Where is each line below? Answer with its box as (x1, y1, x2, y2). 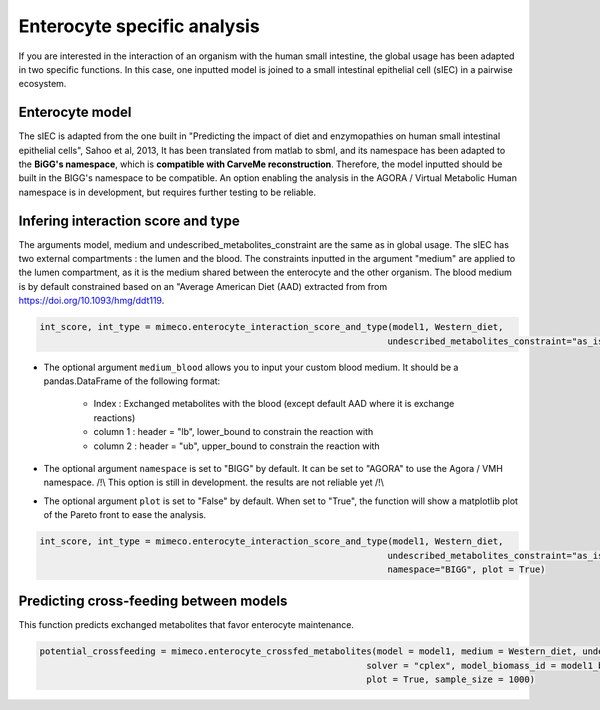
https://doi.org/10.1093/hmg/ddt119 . (18, 295, 165, 307)
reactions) (93, 411, 136, 424)
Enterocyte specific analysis (18, 15, 260, 37)
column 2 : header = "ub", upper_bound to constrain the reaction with (93, 440, 380, 452)
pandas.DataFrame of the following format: (43, 375, 221, 387)
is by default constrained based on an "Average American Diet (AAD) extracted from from (18, 280, 388, 292)
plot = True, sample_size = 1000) (366, 674, 535, 685)
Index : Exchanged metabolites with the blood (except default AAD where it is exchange (93, 398, 455, 410)
